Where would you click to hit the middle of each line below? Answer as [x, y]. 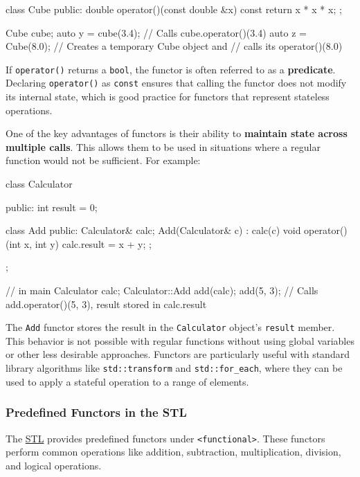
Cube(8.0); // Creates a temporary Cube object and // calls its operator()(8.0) [174, 46]
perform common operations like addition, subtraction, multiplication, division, [173, 452]
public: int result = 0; [52, 207]
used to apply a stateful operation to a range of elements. [127, 381]
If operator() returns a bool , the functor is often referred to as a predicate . [171, 69]
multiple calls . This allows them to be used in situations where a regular [163, 146]
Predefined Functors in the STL [96, 412]
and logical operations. [54, 465]
